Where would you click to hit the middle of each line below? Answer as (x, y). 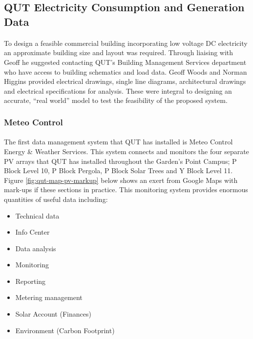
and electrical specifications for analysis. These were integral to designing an (118, 90)
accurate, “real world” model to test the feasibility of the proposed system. (116, 100)
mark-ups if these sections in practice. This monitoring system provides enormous (126, 189)
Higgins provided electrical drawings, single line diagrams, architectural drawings (125, 81)
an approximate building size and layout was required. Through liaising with (119, 52)
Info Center (32, 232)
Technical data (37, 215)
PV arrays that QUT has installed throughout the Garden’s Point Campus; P (120, 161)
